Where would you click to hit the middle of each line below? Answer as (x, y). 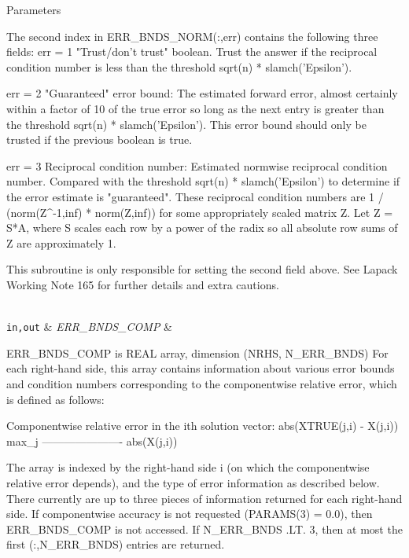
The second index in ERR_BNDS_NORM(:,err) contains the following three (192, 36)
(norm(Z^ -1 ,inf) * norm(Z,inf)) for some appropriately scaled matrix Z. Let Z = (200, 212)
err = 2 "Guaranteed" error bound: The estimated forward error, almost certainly (202, 93)
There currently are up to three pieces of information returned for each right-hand (204, 498)
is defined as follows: (55, 399)
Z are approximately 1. (61, 242)
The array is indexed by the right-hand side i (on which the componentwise (188, 467)
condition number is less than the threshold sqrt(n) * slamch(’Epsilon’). (179, 66)
